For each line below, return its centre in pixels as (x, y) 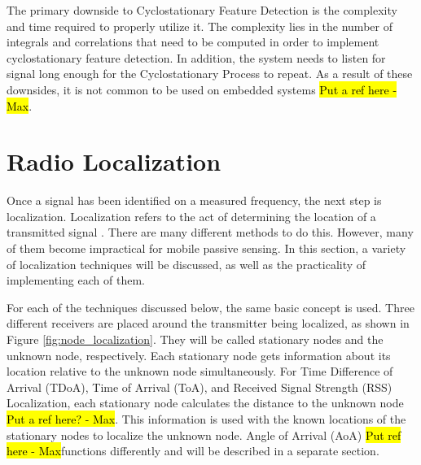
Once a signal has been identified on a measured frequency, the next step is (194, 200)
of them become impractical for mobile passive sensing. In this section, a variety (206, 248)
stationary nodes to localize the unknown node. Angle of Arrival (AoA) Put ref (204, 435)
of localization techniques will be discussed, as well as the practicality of (186, 264)
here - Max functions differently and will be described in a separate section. (193, 451)
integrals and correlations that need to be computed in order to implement (193, 42)
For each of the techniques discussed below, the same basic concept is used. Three (210, 307)
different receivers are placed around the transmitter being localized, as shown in (208, 323)
